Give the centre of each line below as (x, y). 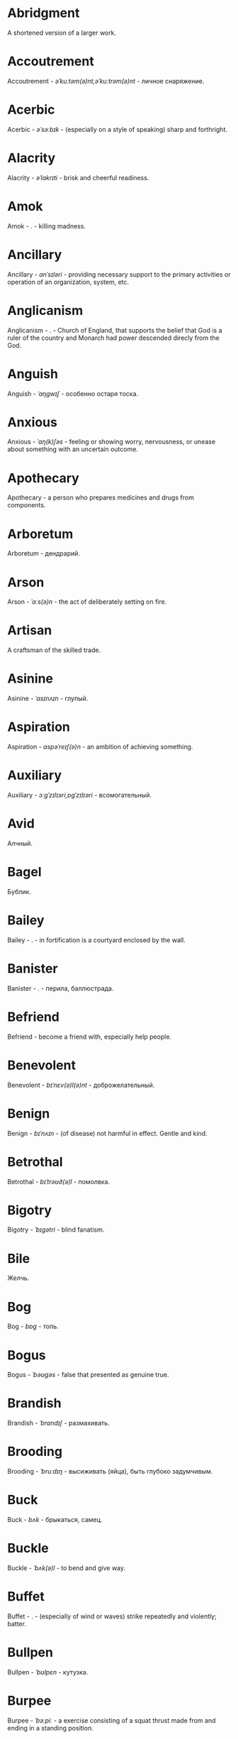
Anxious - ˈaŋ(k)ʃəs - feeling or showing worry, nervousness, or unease (112, 442)
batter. (17, 1623)
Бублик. (19, 891)
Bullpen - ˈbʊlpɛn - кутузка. (48, 1672)
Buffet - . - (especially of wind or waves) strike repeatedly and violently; (112, 1616)
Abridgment (44, 13)
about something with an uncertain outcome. (73, 449)
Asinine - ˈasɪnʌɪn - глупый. (48, 699)
